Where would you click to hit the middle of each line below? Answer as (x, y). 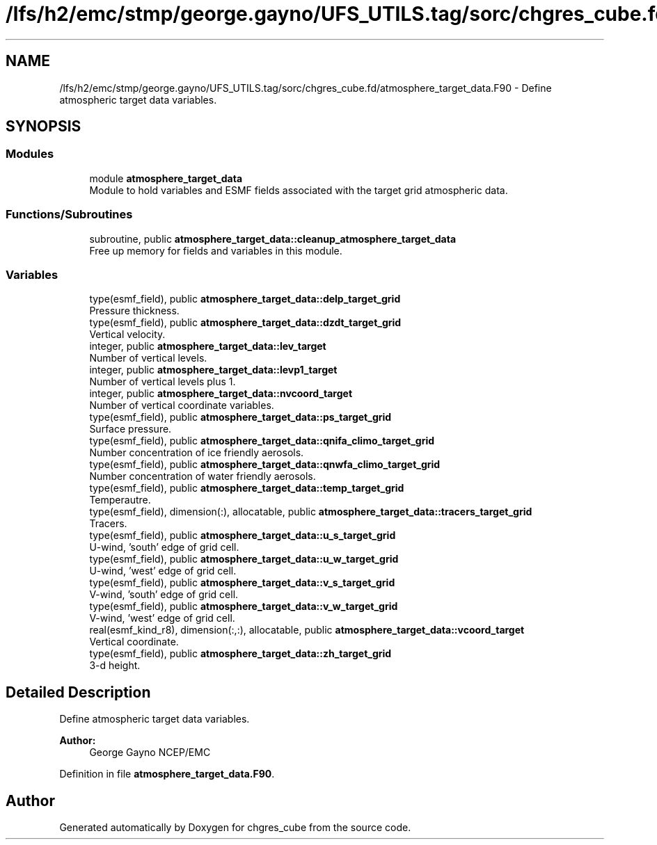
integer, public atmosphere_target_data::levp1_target (213, 370)
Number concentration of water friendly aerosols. (203, 476)
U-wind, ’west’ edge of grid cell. (163, 571)
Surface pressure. (130, 429)
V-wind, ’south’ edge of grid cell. (164, 595)
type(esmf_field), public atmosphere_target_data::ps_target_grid (240, 417)
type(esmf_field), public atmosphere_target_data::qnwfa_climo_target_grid (265, 465)
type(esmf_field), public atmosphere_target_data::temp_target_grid (247, 488)
